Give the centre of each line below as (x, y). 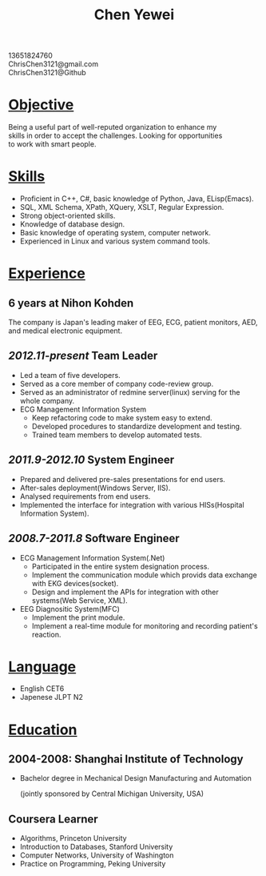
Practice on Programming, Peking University (93, 864)
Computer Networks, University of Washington (97, 855)
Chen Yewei (134, 15)
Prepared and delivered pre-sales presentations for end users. (123, 479)
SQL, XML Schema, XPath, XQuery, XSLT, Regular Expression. (122, 207)
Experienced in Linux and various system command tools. (115, 241)
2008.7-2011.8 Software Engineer (94, 538)
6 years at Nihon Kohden (71, 303)
